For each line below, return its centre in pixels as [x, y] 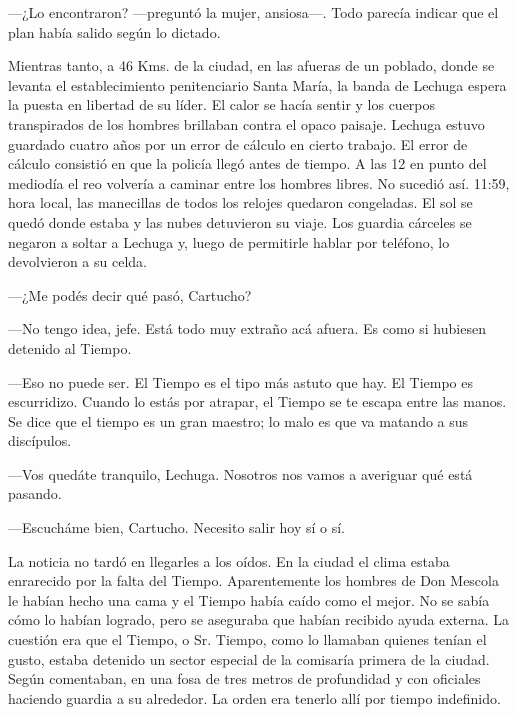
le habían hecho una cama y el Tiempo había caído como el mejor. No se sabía [249, 599]
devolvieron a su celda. [77, 261]
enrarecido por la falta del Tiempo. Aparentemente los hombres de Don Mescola [253, 580]
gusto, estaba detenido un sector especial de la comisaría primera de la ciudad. [249, 658]
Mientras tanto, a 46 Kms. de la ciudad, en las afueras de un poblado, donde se [251, 65]
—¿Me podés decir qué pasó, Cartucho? [130, 294]
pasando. [35, 493]
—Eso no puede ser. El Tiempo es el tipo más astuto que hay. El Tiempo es [240, 381]
